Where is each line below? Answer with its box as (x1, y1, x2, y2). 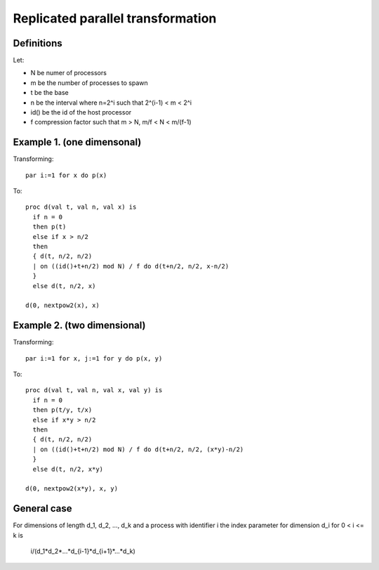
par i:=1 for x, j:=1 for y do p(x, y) (25, 354, 163, 362)
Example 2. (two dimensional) (13, 320, 146, 332)
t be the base (30, 89, 69, 97)
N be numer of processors (30, 69, 107, 77)
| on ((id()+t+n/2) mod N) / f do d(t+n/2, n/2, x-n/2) (32, 262, 230, 270)
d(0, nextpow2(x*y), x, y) (25, 485, 119, 493)
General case (13, 503, 72, 514)
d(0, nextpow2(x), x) (25, 302, 100, 309)
